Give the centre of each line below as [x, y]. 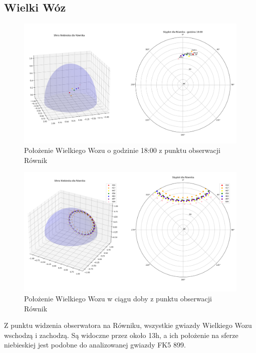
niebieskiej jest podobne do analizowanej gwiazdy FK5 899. [95, 345]
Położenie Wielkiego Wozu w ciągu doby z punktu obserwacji [118, 298]
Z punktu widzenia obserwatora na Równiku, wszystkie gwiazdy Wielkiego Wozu [128, 325]
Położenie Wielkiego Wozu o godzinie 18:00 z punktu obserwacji [122, 150]
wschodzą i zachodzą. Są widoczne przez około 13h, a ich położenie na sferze [121, 335]
